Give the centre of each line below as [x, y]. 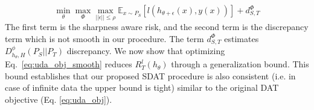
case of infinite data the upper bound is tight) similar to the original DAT [142, 87]
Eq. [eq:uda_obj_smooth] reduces [69, 64]
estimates [242, 38]
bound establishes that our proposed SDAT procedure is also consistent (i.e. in [150, 75]
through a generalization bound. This [240, 64]
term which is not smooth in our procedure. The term [104, 38]
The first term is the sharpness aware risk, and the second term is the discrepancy [157, 27]
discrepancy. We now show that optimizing [146, 51]
